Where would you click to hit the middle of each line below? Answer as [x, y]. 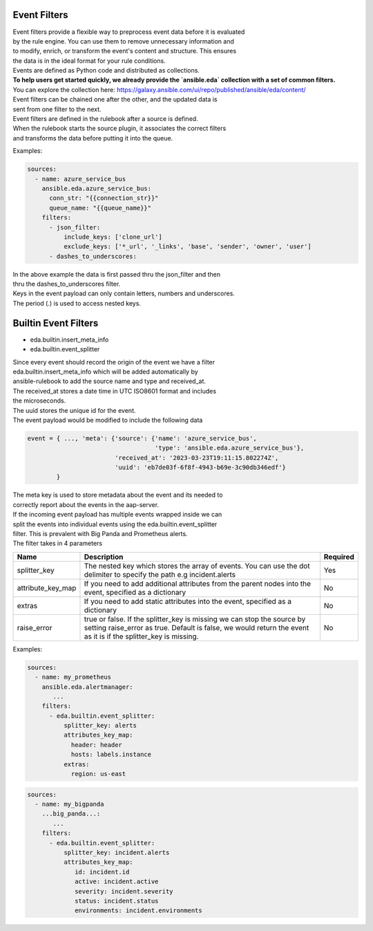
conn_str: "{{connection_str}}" [104, 198]
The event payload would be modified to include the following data [108, 420]
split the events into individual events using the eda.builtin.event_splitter [115, 524]
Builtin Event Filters [56, 323]
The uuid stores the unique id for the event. [74, 410]
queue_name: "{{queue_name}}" [101, 208]
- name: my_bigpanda [69, 804]
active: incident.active [117, 882]
